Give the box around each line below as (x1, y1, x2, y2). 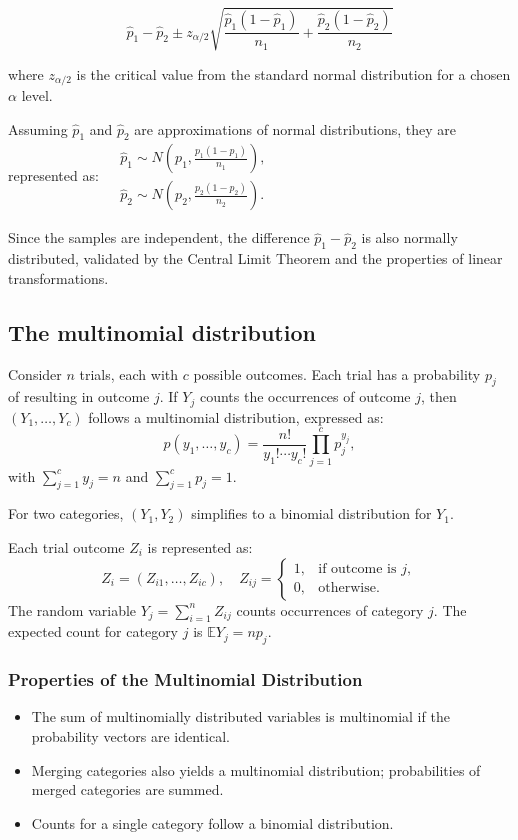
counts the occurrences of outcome (199, 386, 411, 407)
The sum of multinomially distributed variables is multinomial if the (31, 706, 450, 727)
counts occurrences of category (236, 599, 424, 620)
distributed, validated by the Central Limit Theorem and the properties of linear (8, 248, 503, 269)
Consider (8, 363, 62, 384)
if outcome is (318, 562, 397, 577)
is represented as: (147, 537, 253, 557)
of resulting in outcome (8, 386, 150, 407)
